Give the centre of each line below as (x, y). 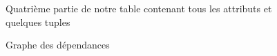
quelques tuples (38, 22)
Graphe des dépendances (58, 45)
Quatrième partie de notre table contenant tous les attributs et (139, 8)
